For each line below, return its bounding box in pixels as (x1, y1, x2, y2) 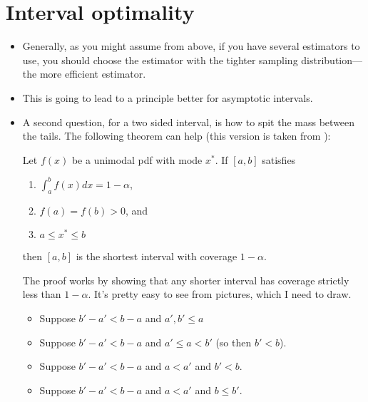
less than (22, 287, 61, 301)
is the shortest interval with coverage (76, 249, 237, 264)
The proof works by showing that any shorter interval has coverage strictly (22, 272, 349, 287)
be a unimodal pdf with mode (71, 152, 203, 167)
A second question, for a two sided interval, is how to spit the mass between (22, 114, 355, 129)
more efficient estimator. (39, 66, 146, 81)
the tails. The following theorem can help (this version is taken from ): (22, 128, 331, 143)
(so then (215, 334, 252, 349)
